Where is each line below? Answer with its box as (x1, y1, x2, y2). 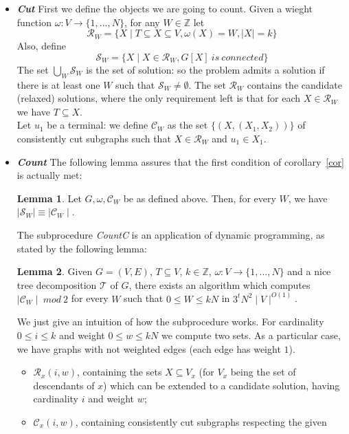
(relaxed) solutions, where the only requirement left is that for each (16, 91, 301, 105)
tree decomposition (16, 277, 97, 292)
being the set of (230, 365, 296, 379)
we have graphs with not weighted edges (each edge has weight (16, 341, 281, 356)
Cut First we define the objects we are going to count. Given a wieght (16, 1, 313, 15)
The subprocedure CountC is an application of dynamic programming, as (16, 227, 325, 241)
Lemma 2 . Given (16, 264, 93, 279)
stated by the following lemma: (16, 241, 147, 255)
